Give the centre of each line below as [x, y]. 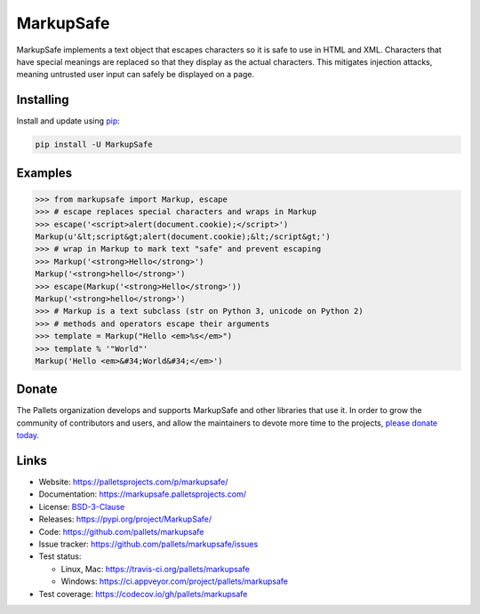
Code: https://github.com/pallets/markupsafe [121, 531]
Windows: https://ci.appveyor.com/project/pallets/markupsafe [175, 581]
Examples [44, 173]
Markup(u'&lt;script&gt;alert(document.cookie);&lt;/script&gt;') [183, 236]
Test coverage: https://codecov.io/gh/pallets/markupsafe [143, 594]
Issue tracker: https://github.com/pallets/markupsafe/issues [148, 544]
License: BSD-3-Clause [82, 506]
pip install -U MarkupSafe [94, 145]
